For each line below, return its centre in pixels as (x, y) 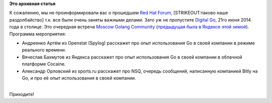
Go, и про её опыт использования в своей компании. (79, 78)
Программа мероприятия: (38, 34)
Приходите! (22, 94)
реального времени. (44, 50)
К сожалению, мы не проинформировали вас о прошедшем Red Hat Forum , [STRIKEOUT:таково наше (119, 13)
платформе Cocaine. (44, 64)
